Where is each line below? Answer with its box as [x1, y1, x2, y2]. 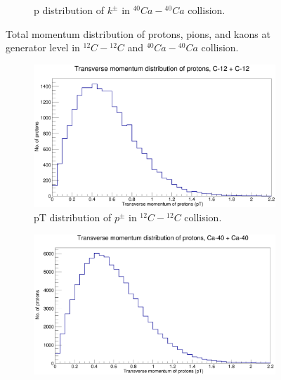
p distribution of [34, 3, 105, 17]
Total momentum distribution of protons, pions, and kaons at [6, 26, 270, 41]
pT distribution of [34, 209, 112, 224]
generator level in [6, 40, 80, 55]
